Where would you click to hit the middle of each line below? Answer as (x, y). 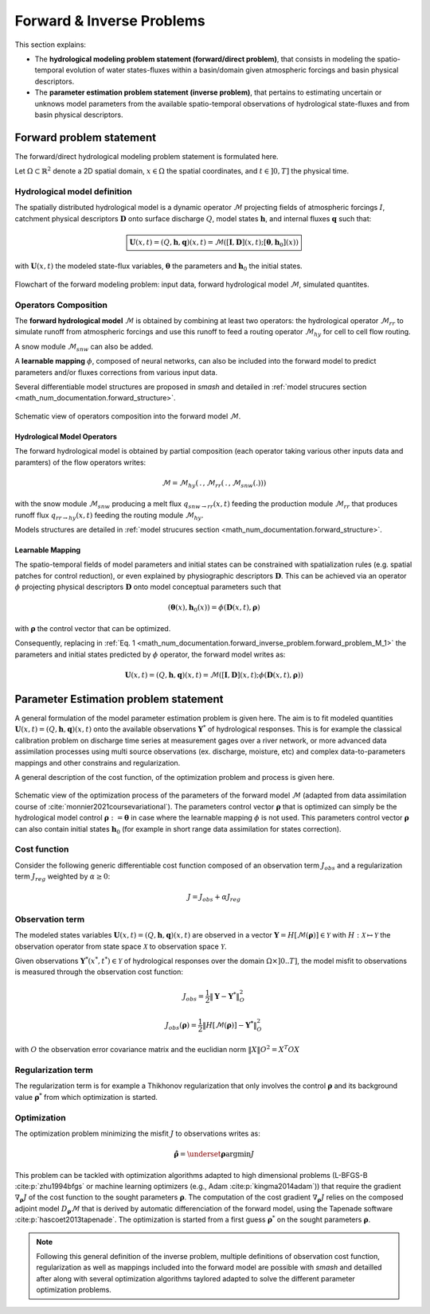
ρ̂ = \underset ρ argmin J (214, 1154)
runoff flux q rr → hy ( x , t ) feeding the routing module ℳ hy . (109, 516)
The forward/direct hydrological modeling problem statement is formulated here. (147, 156)
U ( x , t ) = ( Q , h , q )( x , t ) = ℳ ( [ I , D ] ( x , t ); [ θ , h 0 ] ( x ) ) (214, 243)
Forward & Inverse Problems (110, 21)
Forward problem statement (86, 137)
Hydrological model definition (74, 191)
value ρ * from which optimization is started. (86, 1096)
